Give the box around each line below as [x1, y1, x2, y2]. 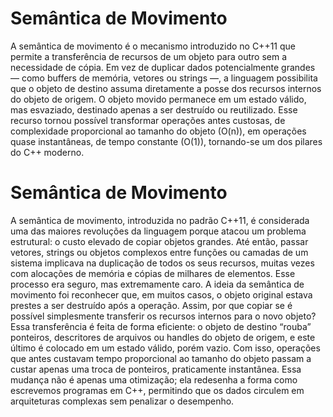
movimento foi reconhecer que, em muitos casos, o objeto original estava [10, 288, 313, 301]
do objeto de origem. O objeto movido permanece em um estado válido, [10, 93, 307, 105]
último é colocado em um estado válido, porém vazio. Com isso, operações [10, 342, 321, 354]
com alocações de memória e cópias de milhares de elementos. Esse [10, 267, 296, 279]
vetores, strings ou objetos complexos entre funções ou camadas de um [10, 246, 309, 258]
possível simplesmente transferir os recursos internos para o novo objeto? [10, 310, 317, 322]
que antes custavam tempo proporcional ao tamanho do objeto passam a [10, 352, 312, 364]
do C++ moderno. [10, 146, 85, 158]
